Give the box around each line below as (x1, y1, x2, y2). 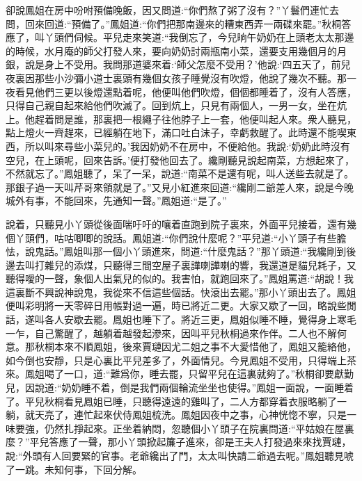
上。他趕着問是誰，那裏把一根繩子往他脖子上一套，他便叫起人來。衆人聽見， (6, 111, 356, 126)
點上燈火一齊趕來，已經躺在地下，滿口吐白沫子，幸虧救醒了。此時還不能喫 (6, 125, 347, 140)
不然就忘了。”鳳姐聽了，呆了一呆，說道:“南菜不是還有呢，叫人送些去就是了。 (6, 166, 354, 181)
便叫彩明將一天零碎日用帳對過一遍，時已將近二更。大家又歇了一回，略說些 (6, 298, 347, 313)
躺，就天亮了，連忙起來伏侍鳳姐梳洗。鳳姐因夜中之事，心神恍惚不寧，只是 (6, 407, 347, 422)
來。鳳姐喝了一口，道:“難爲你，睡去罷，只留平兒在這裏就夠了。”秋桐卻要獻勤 (6, 366, 354, 381)
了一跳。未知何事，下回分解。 (6, 462, 142, 476)
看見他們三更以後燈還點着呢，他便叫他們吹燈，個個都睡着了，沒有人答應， (15, 84, 356, 99)
